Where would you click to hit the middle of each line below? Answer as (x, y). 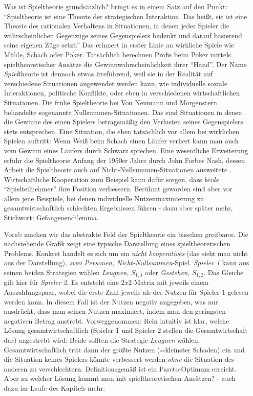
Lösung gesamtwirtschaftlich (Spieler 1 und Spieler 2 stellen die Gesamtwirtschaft (126, 330)
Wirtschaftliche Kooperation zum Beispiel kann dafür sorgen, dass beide (111, 179)
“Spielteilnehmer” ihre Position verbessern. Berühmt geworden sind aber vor (118, 189)
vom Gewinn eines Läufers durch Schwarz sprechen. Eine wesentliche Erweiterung (126, 150)
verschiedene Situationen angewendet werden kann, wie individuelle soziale (116, 83)
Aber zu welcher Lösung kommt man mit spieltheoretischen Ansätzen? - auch (120, 378)
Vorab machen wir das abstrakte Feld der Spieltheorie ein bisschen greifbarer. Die (126, 234)
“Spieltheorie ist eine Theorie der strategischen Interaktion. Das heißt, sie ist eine (126, 16)
